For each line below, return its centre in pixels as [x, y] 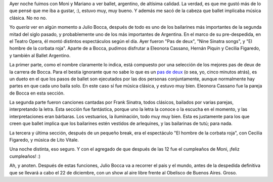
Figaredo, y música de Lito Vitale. [44, 140]
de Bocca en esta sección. [37, 93]
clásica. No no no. [28, 18]
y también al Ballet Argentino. [40, 55]
